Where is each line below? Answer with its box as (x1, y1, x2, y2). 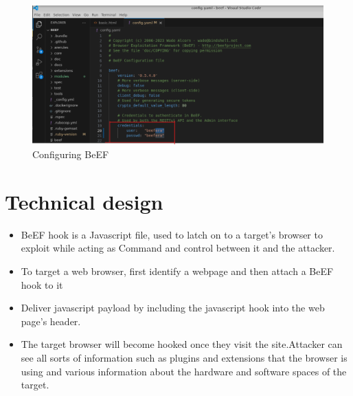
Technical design (5, 187, 163, 215)
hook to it (21, 277, 63, 291)
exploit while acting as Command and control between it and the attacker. (21, 241, 335, 255)
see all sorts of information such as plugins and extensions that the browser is (21, 350, 348, 364)
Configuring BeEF (32, 147, 109, 162)
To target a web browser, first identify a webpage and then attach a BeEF (21, 263, 334, 278)
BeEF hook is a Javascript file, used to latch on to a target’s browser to (21, 227, 323, 241)
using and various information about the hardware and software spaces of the (21, 364, 347, 378)
